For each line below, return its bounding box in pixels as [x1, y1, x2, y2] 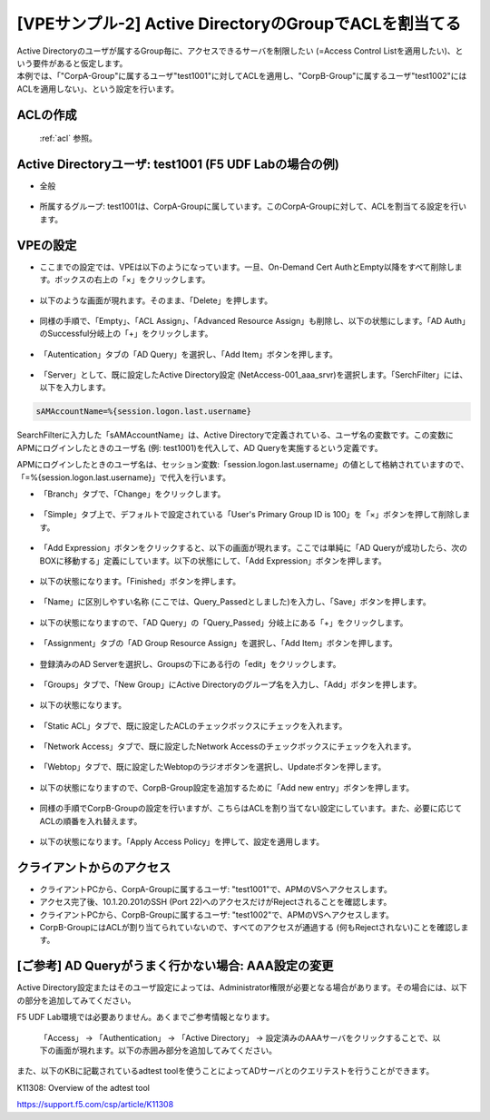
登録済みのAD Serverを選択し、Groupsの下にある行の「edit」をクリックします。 [39, 658, 341, 669]
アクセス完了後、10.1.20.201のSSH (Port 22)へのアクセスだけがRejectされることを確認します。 [39, 897, 392, 908]
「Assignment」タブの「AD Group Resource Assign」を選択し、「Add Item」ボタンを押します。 [39, 638, 398, 649]
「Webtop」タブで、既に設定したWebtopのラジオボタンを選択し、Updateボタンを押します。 [39, 761, 387, 772]
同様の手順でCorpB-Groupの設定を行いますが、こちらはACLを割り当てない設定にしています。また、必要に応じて [39, 803, 463, 814]
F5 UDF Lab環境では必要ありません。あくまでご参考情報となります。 [16, 1012, 275, 1023]
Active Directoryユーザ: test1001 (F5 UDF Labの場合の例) [16, 156, 340, 172]
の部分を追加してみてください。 [16, 995, 136, 1006]
